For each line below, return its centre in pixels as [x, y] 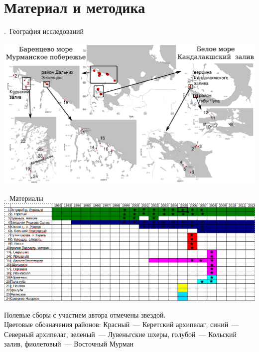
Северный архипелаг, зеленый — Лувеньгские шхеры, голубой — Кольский [121, 334]
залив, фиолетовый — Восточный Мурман [69, 344]
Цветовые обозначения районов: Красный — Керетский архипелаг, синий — [122, 324]
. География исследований [44, 31]
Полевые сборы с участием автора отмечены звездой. [85, 314]
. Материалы [24, 198]
